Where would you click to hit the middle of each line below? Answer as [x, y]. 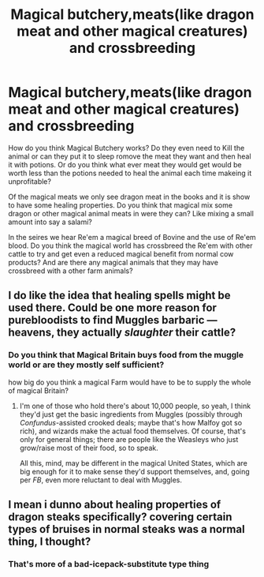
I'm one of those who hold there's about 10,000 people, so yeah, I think [135, 406]
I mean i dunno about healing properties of [115, 505]
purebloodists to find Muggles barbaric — [113, 320]
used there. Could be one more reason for [112, 308]
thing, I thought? [50, 542]
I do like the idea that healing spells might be [119, 296]
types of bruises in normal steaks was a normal [127, 529]
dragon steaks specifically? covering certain [120, 517]
